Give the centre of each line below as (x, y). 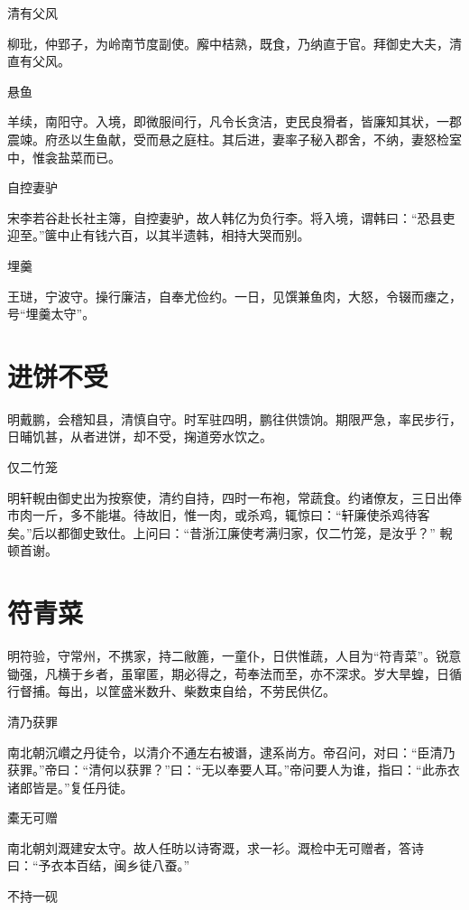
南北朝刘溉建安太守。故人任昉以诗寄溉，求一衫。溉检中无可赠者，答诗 (216, 847)
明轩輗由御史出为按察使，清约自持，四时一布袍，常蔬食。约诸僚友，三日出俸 (234, 497)
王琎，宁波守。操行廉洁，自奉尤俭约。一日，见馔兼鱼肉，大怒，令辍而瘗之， (234, 296)
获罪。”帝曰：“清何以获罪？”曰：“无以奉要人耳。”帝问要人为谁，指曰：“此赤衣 (234, 770)
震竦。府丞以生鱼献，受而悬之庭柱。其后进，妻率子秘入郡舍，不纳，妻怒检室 (234, 139)
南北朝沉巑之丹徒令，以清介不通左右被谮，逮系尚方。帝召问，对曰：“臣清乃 (231, 752)
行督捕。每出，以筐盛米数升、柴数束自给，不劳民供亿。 (171, 691)
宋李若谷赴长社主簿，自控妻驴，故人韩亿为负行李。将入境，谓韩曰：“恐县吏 (231, 217)
